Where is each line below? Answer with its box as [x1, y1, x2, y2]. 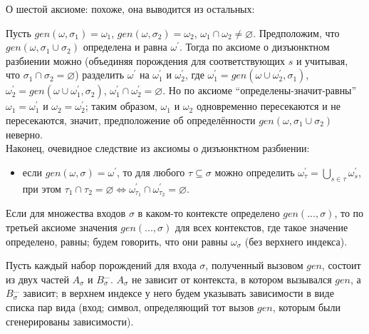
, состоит [321, 258, 361, 273]
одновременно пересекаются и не [196, 98, 341, 113]
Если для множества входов [6, 206, 126, 221]
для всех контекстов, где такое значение [175, 220, 348, 234]
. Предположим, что [253, 25, 340, 40]
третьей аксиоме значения [6, 220, 118, 234]
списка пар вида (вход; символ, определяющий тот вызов [6, 299, 254, 314]
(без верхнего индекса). [244, 233, 348, 248]
